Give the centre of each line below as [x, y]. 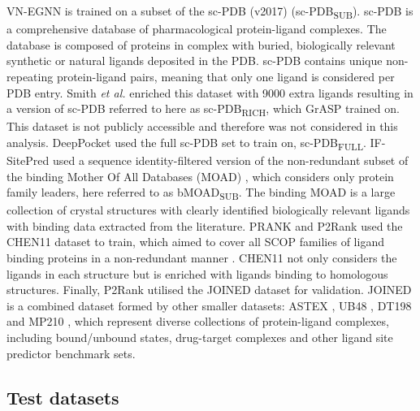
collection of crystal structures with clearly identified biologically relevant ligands [208, 210]
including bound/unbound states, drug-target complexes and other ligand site [200, 337]
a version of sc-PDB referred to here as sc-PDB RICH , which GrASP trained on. [203, 109]
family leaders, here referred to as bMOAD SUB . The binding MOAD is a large [201, 193]
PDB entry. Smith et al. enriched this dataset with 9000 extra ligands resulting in [210, 92]
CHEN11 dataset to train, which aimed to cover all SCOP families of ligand [195, 242]
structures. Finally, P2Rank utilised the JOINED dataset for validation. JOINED [209, 290]
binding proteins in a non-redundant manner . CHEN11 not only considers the [202, 258]
